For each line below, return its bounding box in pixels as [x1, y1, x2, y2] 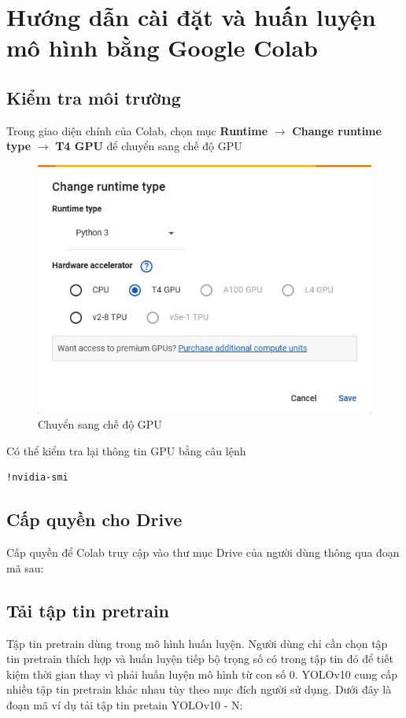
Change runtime [292, 122, 382, 138]
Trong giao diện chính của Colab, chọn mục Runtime [6, 122, 268, 138]
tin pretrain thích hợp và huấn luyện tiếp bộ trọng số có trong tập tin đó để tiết [6, 650, 393, 667]
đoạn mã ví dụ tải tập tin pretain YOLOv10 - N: [6, 697, 243, 713]
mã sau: [6, 559, 44, 576]
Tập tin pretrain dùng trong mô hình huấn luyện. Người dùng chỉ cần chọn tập [6, 635, 388, 651]
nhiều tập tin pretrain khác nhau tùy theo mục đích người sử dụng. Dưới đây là [6, 681, 392, 698]
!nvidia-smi [6, 472, 68, 484]
